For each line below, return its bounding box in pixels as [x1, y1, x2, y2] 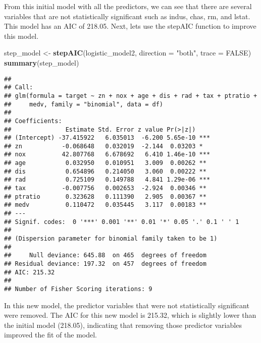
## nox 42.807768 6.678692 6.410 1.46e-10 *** [4, 151, 211, 158]
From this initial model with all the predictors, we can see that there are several [4, 1, 252, 11]
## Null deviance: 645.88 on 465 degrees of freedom [4, 252, 206, 259]
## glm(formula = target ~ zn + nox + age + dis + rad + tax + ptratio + [4, 92, 257, 99]
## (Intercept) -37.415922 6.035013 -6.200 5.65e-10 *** [4, 134, 211, 142]
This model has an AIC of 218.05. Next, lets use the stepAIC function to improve [4, 21, 256, 31]
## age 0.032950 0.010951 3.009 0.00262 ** [4, 159, 206, 167]
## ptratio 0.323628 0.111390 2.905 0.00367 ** [4, 193, 206, 200]
